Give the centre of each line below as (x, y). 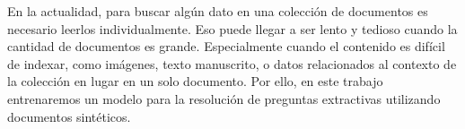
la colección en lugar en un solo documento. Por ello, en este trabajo (195, 81)
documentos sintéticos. (69, 116)
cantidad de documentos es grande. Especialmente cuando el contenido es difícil (226, 46)
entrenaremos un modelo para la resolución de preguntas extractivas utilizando (224, 98)
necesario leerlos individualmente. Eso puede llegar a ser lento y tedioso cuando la (232, 28)
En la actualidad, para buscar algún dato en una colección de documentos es (218, 11)
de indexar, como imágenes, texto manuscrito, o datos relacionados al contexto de (232, 63)
